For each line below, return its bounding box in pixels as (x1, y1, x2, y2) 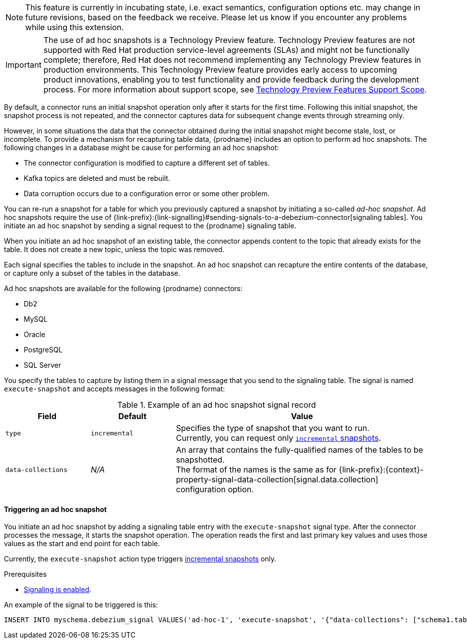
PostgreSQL (24, 345, 63, 354)
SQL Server (24, 361, 61, 369)
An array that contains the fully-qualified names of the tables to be (176, 445, 423, 455)
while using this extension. (25, 22, 124, 32)
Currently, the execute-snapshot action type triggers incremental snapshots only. (4, 555, 277, 563)
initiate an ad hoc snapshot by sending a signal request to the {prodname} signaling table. (4, 221, 296, 230)
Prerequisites (4, 570, 47, 579)
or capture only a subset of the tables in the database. (4, 269, 181, 277)
